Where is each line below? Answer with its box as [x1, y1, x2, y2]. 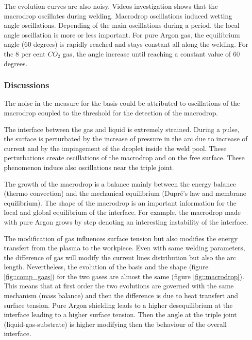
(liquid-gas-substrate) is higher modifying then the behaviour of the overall [4, 319, 227, 329]
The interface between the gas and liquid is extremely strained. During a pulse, [4, 124, 239, 134]
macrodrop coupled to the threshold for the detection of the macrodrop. [4, 107, 218, 117]
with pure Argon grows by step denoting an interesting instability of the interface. [4, 216, 248, 227]
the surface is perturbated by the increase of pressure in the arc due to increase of [4, 133, 248, 144]
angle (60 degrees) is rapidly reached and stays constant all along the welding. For [4, 39, 249, 49]
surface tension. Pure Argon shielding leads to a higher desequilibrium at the [4, 300, 233, 310]
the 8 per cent [4, 48, 46, 58]
